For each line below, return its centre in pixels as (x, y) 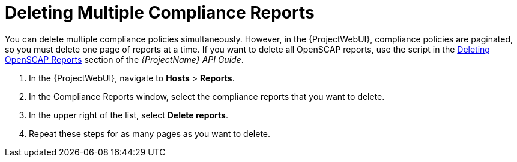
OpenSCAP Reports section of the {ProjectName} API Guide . (124, 59)
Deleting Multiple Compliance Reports (160, 13)
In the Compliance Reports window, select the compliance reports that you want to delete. (207, 96)
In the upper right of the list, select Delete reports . (128, 115)
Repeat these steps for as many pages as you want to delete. (150, 133)
